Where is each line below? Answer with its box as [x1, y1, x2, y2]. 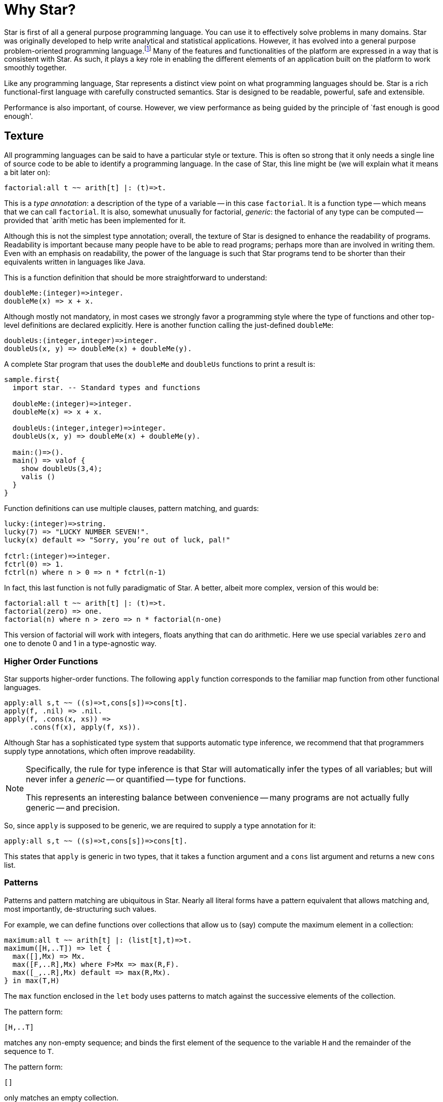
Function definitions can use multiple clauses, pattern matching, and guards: [4, 504, 259, 513]
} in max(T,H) [4, 976, 60, 985]
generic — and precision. [26, 802, 120, 813]
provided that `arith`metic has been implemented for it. [4, 216, 186, 225]
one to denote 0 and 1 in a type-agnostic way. [4, 639, 157, 648]
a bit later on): [4, 168, 51, 177]
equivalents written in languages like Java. [4, 258, 145, 267]
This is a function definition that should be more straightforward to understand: [4, 273, 267, 282]
